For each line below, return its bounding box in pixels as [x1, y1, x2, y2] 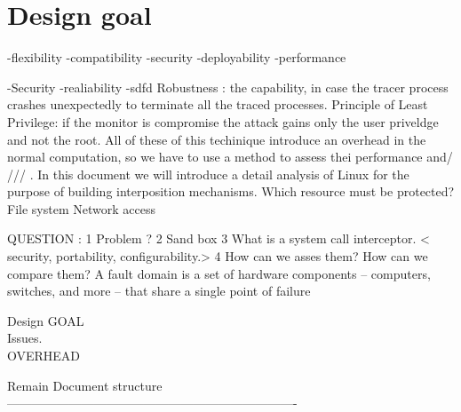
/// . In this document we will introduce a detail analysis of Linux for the [7, 164, 409, 183]
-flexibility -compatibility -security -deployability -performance [7, 48, 346, 67]
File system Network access [7, 199, 155, 218]
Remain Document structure [7, 376, 163, 394]
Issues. [7, 329, 43, 347]
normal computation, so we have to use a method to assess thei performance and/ [7, 147, 453, 166]
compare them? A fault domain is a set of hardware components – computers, [7, 264, 431, 282]
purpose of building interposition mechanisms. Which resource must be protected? [7, 182, 455, 201]
